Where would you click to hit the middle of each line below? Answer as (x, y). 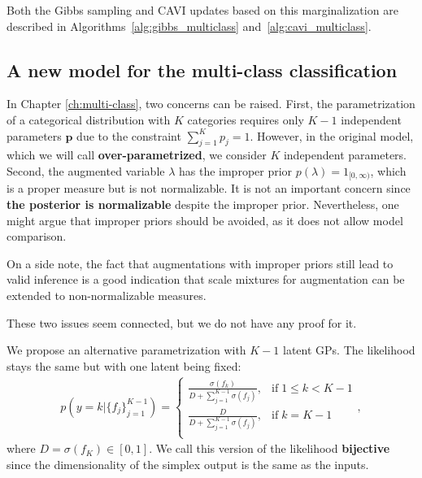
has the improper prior (235, 170)
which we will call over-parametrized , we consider (137, 155)
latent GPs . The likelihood (349, 350)
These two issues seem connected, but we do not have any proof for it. (182, 322)
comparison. (37, 236)
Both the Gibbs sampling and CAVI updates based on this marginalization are (202, 10)
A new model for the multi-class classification (202, 70)
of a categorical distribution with (89, 119)
